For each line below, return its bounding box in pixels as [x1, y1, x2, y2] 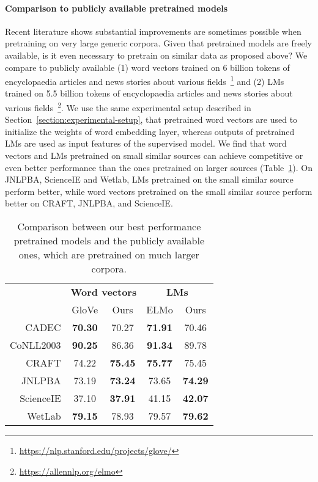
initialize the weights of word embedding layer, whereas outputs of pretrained [5, 125, 295, 137]
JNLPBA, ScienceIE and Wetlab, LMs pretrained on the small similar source [5, 173, 294, 186]
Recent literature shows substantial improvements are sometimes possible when [5, 24, 301, 37]
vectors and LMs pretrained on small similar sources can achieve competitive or [5, 149, 303, 162]
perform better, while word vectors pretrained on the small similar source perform [5, 184, 312, 197]
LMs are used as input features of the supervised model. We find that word [5, 137, 287, 150]
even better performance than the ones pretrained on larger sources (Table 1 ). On [5, 161, 313, 173]
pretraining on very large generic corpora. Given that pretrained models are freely [5, 37, 312, 49]
